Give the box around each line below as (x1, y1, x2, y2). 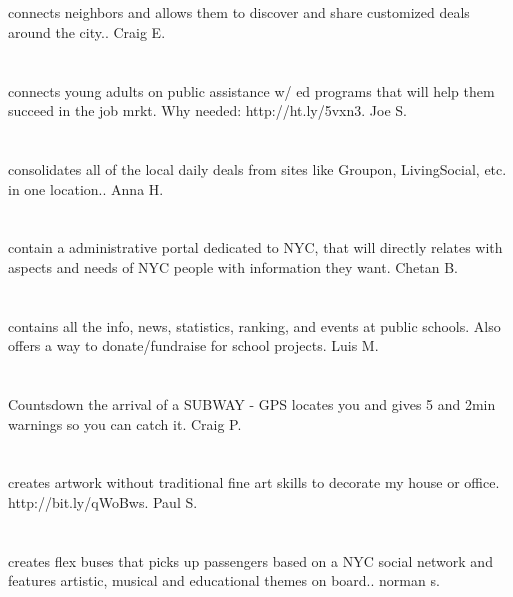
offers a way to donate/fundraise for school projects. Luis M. (8, 335, 379, 356)
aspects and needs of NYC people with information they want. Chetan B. (8, 256, 459, 277)
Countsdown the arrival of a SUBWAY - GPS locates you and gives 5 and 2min (8, 394, 496, 415)
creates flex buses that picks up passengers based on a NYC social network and (8, 550, 493, 571)
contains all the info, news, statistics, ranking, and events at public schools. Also (8, 315, 501, 336)
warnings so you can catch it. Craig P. (8, 413, 242, 434)
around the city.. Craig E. (8, 21, 166, 42)
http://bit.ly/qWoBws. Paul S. (8, 492, 198, 513)
